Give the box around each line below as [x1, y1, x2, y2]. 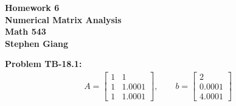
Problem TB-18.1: [5, 57, 82, 70]
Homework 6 [5, 1, 60, 13]
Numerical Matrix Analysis [5, 13, 122, 26]
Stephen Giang [5, 37, 69, 49]
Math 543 [5, 25, 46, 38]
